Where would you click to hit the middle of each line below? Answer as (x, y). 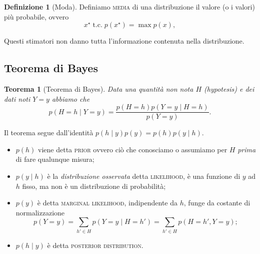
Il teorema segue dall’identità (49, 133)
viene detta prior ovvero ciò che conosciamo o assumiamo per (133, 149)
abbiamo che (71, 98)
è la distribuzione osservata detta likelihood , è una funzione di (144, 176)
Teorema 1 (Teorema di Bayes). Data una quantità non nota (99, 88)
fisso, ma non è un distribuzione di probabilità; (94, 186)
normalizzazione (40, 212)
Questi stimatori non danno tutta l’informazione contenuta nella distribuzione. (124, 41)
